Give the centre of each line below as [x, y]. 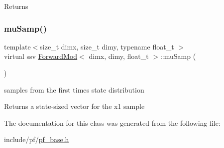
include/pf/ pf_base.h [37, 139]
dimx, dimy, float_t [119, 56]
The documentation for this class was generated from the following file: [112, 123]
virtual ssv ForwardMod [41, 56]
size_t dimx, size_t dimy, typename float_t [107, 46]
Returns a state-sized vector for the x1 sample [74, 106]
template [17, 46]
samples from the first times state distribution [74, 89]
